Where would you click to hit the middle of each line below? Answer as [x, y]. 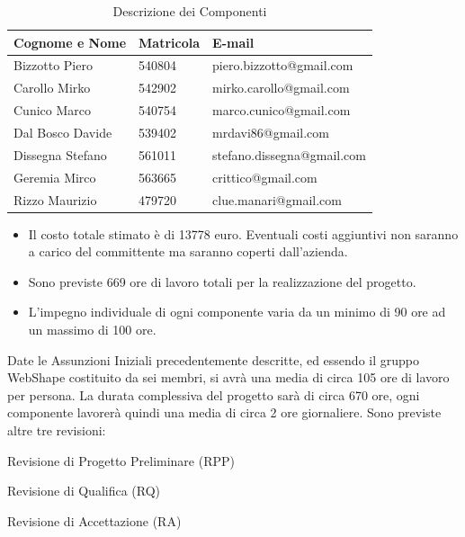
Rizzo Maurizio [55, 199]
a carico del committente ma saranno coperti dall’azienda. [188, 251]
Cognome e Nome [70, 42]
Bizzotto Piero [53, 65]
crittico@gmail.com [265, 177]
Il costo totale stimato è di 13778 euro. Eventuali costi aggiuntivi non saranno [243, 233]
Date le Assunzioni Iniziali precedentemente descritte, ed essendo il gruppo [213, 359]
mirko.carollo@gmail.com [281, 88]
